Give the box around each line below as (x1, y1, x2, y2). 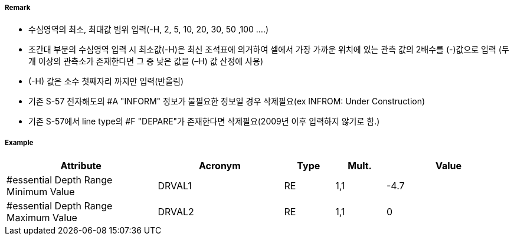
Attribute (60, 160, 102, 172)
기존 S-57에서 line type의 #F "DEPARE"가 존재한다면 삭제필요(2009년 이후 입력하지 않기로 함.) (28, 116, 380, 127)
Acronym (198, 160, 241, 172)
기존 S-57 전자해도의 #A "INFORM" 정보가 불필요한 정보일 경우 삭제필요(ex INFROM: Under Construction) (28, 96, 425, 107)
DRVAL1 (158, 180, 192, 192)
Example (5, 138, 34, 147)
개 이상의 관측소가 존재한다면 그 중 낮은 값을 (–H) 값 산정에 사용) (28, 56, 264, 67)
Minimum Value (6, 186, 75, 198)
